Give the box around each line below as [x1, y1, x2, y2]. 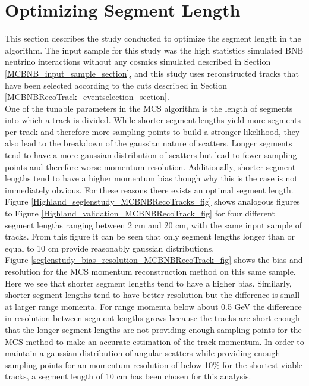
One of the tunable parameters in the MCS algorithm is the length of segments [5, 102, 293, 114]
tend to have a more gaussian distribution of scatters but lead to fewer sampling [5, 149, 297, 161]
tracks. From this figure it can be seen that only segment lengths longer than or [5, 230, 295, 243]
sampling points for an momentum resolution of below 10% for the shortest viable [5, 358, 303, 371]
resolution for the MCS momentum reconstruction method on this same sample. [5, 265, 296, 277]
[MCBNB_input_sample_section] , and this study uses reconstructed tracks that [5, 67, 299, 79]
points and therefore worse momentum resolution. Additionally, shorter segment [5, 160, 296, 172]
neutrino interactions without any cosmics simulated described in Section [5, 55, 271, 68]
